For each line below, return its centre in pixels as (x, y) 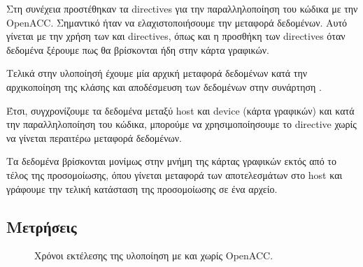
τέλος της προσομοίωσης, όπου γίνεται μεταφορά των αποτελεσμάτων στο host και (175, 174)
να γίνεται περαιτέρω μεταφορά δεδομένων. (94, 137)
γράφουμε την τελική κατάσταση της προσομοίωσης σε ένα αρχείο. (142, 188)
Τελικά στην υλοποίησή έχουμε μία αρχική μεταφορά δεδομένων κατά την (157, 73)
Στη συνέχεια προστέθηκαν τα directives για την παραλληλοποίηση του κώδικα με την (182, 8)
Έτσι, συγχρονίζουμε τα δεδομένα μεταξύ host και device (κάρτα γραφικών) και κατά (180, 110)
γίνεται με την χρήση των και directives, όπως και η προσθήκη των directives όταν (176, 36)
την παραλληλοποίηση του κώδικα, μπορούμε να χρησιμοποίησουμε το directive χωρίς (181, 124)
